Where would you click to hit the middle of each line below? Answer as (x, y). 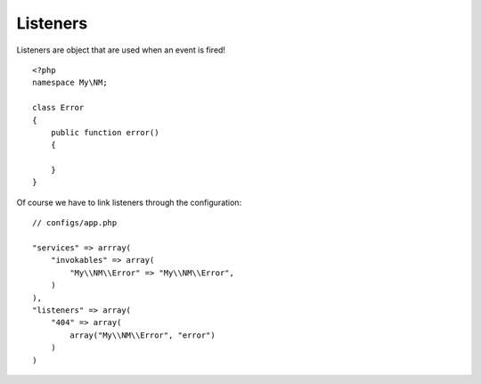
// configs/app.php (75, 223)
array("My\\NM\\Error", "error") (143, 335)
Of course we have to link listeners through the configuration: (129, 202)
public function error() (105, 132)
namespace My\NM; (70, 83)
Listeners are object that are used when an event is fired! (121, 50)
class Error (58, 108)
